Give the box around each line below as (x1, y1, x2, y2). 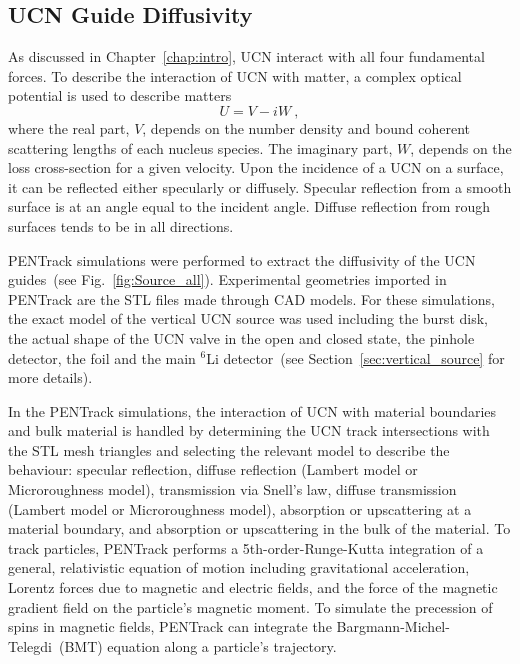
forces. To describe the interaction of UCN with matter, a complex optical (8, 65, 462, 86)
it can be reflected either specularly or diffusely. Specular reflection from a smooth (8, 176, 512, 197)
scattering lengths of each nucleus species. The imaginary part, (8, 137, 393, 158)
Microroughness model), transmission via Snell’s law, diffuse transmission (8, 479, 457, 500)
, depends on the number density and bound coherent (142, 117, 471, 138)
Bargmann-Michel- (336, 616, 450, 637)
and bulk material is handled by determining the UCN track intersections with (8, 420, 490, 441)
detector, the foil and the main (8, 347, 196, 368)
